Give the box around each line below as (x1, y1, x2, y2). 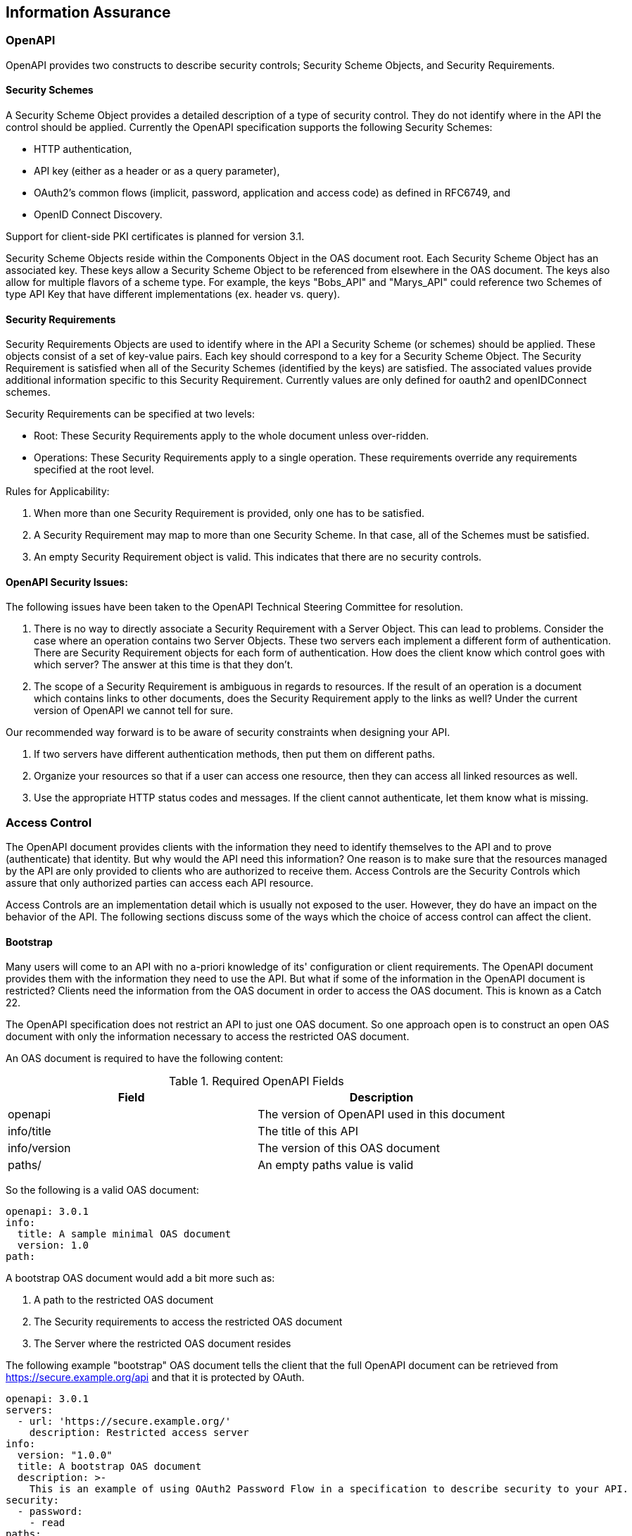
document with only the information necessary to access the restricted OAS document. (6, 1030, 410, 1043)
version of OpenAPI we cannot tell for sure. (34, 704, 234, 717)
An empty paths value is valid (258, 1158, 414, 1173)
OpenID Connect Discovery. (34, 208, 163, 221)
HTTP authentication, (34, 143, 132, 156)
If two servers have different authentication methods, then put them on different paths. (34, 748, 436, 761)
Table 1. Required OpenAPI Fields (168, 1074, 344, 1089)
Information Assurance (6, 4, 171, 21)
